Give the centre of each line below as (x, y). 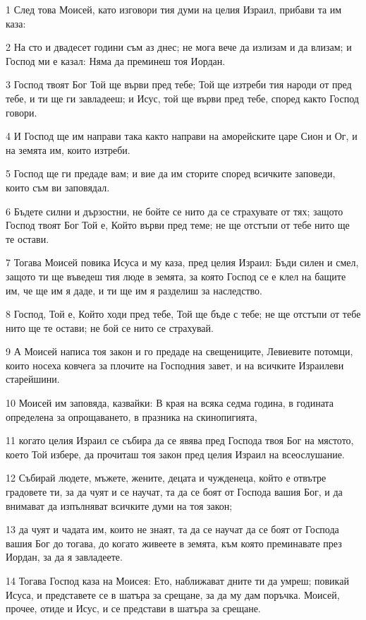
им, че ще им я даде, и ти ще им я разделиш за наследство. (134, 290)
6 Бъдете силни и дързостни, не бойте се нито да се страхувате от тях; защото (175, 211)
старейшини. (33, 379)
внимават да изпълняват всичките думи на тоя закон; (119, 505)
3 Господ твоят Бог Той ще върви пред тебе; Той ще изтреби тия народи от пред (179, 84)
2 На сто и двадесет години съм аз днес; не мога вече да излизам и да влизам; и (179, 47)
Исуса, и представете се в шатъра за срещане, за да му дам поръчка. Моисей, (173, 594)
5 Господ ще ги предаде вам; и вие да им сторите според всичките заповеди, (171, 173)
